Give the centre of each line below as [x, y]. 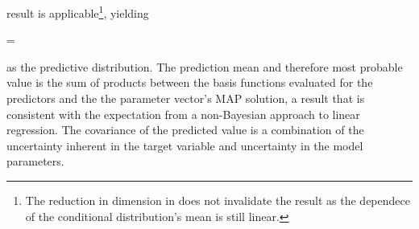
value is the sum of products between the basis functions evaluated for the [190, 82]
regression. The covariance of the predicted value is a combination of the [185, 130]
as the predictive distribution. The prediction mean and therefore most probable [205, 66]
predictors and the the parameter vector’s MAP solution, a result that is [186, 98]
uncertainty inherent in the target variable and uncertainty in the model [185, 145]
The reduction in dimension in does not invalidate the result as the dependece [218, 200]
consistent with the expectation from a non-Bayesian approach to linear [183, 114]
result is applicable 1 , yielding [78, 12]
